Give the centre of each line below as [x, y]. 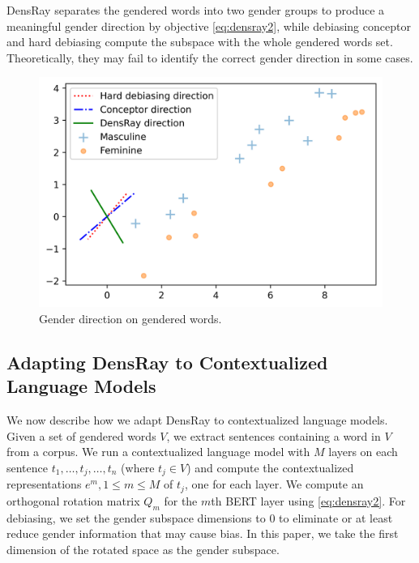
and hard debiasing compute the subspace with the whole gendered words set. [200, 42]
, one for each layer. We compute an [274, 484]
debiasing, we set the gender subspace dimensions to [136, 517]
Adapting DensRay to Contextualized [167, 362]
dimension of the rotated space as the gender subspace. [143, 549]
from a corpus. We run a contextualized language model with [158, 452]
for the [181, 500]
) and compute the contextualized [270, 467]
